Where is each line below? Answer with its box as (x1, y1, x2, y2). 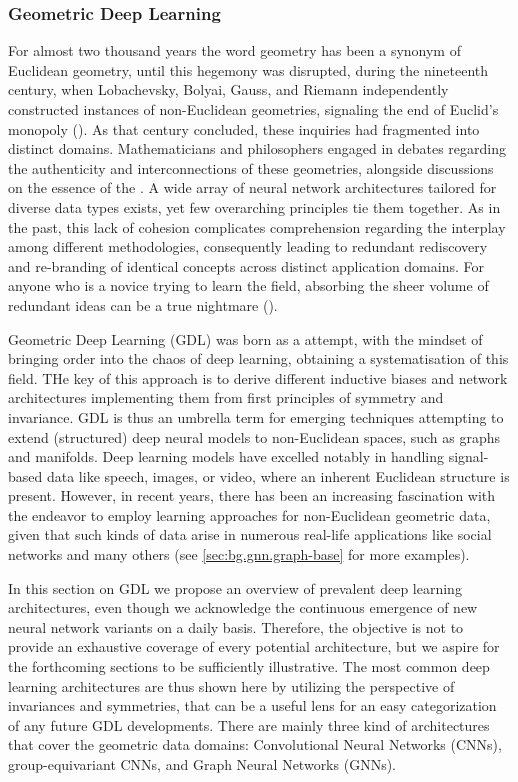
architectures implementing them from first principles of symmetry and (8, 387, 444, 408)
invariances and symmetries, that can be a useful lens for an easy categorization (8, 695, 497, 716)
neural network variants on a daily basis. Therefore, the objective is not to (8, 616, 464, 637)
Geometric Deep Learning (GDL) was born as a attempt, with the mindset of (8, 328, 483, 349)
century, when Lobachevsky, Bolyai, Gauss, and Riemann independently (8, 79, 449, 100)
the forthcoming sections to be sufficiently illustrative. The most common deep (8, 656, 490, 677)
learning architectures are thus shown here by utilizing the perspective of (8, 675, 455, 696)
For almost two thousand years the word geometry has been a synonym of (8, 40, 461, 61)
